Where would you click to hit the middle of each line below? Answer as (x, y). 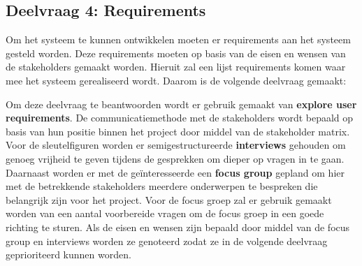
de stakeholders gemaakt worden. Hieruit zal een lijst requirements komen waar (176, 67)
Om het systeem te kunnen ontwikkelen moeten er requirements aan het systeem (178, 39)
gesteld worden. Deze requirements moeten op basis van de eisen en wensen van (176, 53)
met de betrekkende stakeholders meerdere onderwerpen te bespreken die (162, 186)
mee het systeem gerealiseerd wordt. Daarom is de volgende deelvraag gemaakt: (176, 80)
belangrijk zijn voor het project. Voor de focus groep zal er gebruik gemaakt (169, 199)
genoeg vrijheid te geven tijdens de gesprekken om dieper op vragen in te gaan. (175, 158)
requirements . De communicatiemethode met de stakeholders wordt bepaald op (180, 118)
